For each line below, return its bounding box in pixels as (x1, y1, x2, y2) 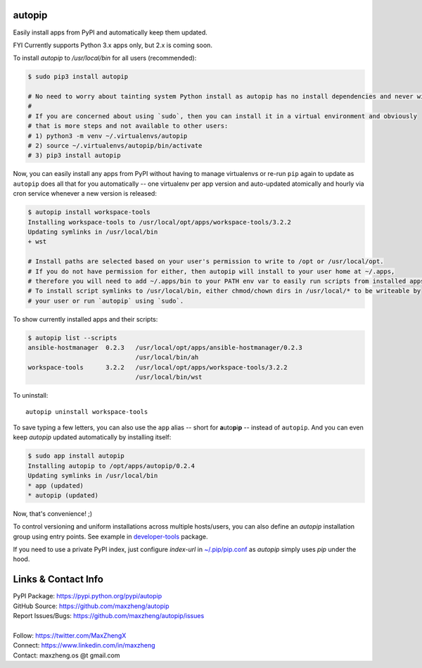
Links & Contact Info (13, 574, 103, 586)
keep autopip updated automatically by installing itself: (13, 433, 172, 441)
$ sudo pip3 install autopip (27, 73, 129, 81)
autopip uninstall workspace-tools (25, 408, 148, 415)
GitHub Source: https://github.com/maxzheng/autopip (13, 602, 170, 610)
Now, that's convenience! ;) (13, 509, 93, 517)
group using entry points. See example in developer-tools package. (13, 532, 208, 541)
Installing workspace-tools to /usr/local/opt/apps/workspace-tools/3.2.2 (27, 218, 292, 226)
